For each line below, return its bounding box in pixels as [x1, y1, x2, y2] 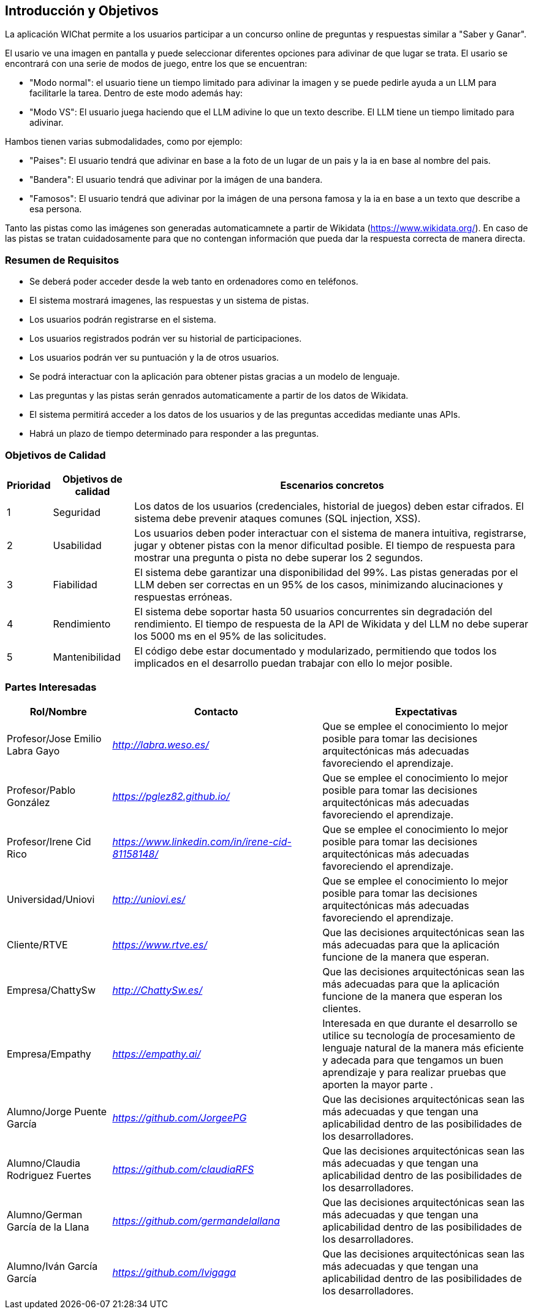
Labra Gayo [7, 744, 60, 757]
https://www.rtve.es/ [112, 938, 208, 951]
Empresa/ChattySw [7, 983, 96, 996]
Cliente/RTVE [7, 938, 68, 951]
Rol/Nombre [29, 705, 87, 718]
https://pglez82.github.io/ [112, 790, 230, 802]
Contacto [194, 705, 238, 718]
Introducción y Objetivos [5, 3, 159, 18]
